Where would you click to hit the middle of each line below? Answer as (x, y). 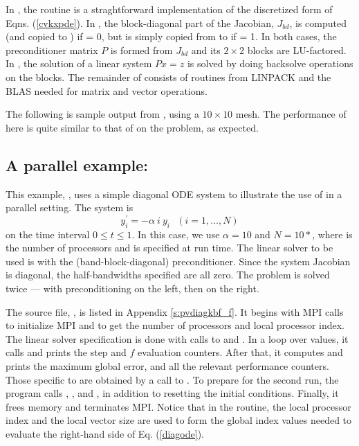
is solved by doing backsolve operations (270, 63)
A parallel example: (77, 164)
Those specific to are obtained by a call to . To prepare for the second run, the (172, 379)
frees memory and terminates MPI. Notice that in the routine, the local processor (178, 406)
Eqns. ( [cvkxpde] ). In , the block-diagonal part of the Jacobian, (140, 23)
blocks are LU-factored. (297, 50)
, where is (332, 234)
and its (206, 50)
